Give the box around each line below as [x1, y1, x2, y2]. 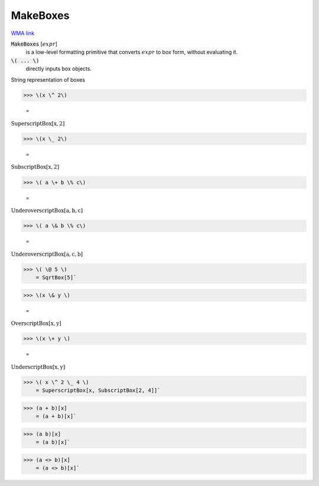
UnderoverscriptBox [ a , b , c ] [11, 207, 83, 214]
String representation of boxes [11, 76, 86, 83]
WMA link [11, 30, 35, 37]
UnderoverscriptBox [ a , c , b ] [11, 250, 83, 258]
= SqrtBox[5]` [35, 274, 77, 281]
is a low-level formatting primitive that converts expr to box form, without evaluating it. [25, 49, 238, 56]
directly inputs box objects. [25, 65, 92, 72]
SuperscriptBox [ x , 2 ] [11, 120, 65, 127]
